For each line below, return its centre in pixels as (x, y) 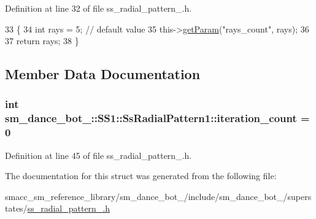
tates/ (16, 208)
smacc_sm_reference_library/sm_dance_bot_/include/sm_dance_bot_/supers (158, 196)
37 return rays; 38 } (42, 41)
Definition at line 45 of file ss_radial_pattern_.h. (98, 155)
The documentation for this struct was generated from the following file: (141, 176)
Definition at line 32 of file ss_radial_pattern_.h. (98, 8)
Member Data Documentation (103, 74)
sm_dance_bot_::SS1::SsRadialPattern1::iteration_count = (157, 118)
